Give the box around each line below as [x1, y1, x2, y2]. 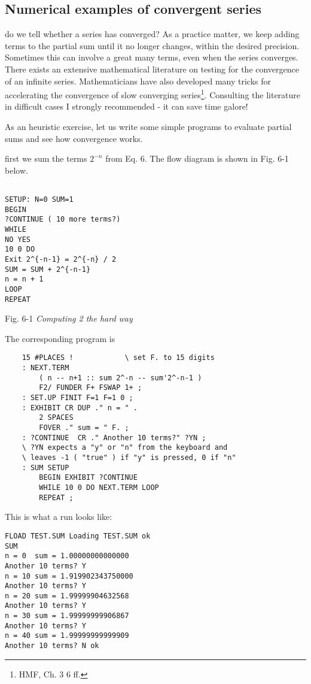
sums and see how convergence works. [5, 132, 143, 144]
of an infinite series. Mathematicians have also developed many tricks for [5, 74, 271, 87]
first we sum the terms [5, 152, 87, 165]
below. [5, 164, 28, 176]
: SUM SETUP [22, 463, 69, 472]
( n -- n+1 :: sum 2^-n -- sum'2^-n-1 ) [39, 373, 202, 382]
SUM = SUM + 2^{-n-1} [5, 265, 91, 274]
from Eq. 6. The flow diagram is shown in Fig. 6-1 [105, 152, 289, 165]
